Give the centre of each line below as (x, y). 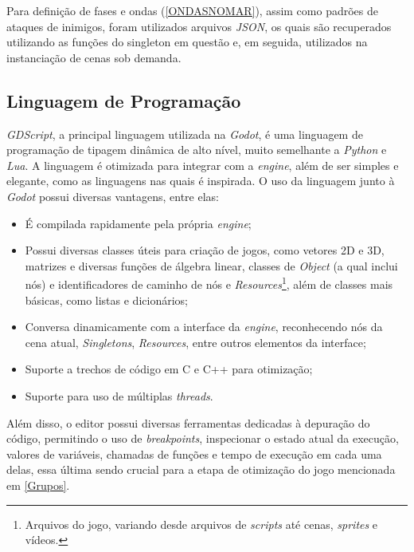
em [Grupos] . (38, 485)
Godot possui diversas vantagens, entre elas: (113, 196)
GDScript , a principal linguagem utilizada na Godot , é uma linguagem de (185, 134)
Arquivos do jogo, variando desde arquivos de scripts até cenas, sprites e (201, 524)
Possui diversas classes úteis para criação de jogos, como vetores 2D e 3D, (205, 250)
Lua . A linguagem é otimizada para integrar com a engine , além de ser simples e (203, 165)
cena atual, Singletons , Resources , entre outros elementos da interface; (195, 342)
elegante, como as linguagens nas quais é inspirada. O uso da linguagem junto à (201, 181)
